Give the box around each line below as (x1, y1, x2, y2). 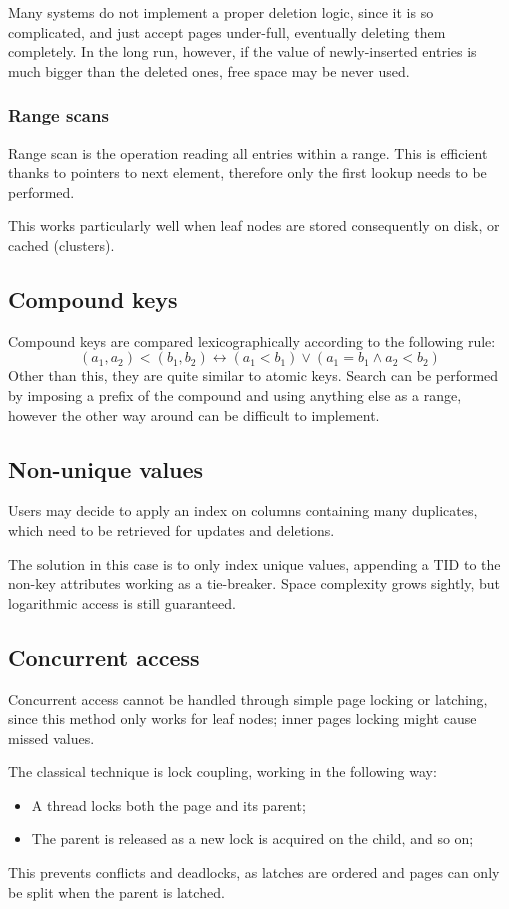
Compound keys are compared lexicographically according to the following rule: (8, 330, 496, 351)
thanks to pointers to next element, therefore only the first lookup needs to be (8, 162, 487, 183)
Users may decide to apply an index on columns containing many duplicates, (8, 500, 478, 521)
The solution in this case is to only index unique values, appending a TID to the (8, 553, 501, 574)
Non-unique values (8, 453, 204, 484)
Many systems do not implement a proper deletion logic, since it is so (8, 2, 434, 22)
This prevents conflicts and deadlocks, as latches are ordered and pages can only (8, 862, 500, 883)
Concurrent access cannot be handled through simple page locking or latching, (8, 688, 488, 709)
